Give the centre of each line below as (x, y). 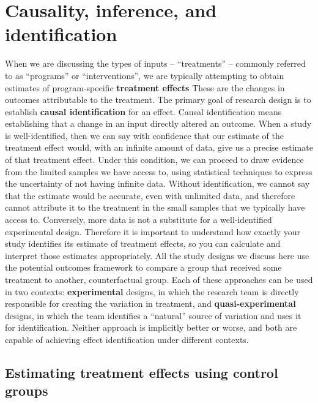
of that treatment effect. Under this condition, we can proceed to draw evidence (154, 160)
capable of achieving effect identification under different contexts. (127, 339)
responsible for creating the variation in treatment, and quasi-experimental (150, 303)
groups (27, 390)
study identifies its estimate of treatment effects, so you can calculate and (143, 243)
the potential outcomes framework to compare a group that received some (143, 267)
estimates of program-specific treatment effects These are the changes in (145, 87)
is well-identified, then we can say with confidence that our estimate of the (145, 135)
